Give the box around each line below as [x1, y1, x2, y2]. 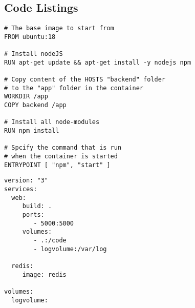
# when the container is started [4, 153, 118, 160]
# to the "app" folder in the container [4, 84, 144, 92]
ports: [22, 211, 45, 218]
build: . [22, 202, 52, 210]
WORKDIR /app [4, 93, 48, 100]
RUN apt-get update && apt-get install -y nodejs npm [4, 58, 191, 66]
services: [4, 186, 37, 193]
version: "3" [4, 177, 48, 184]
